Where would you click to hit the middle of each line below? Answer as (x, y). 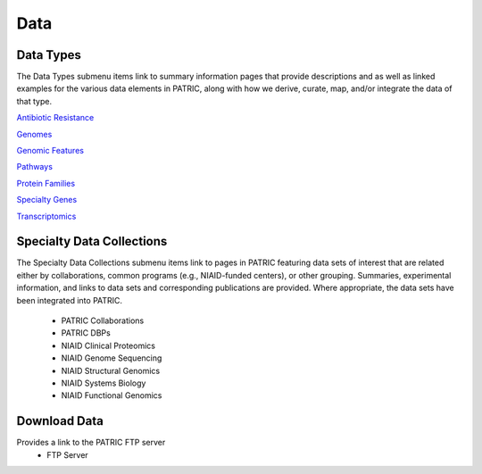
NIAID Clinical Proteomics (108, 345)
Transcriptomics (46, 216)
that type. (34, 101)
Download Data (60, 421)
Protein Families (46, 183)
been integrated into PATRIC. (70, 300)
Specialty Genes (47, 200)
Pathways (35, 167)
